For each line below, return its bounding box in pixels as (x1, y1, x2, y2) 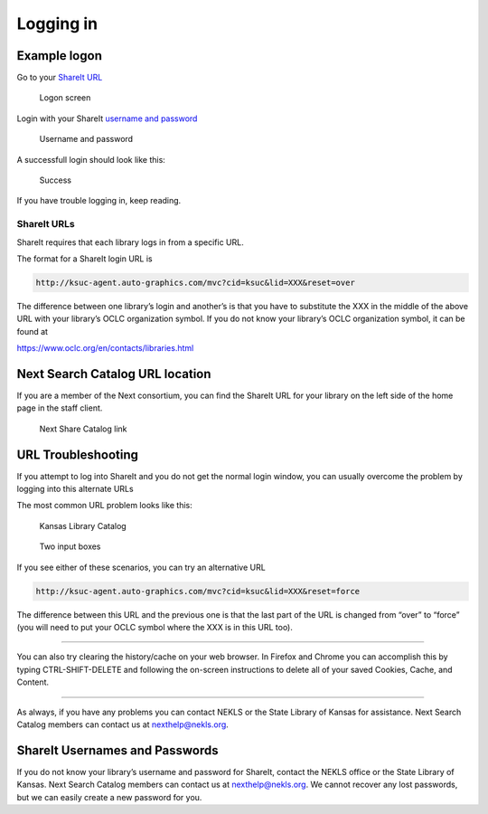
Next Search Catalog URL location (16, 366, 211, 382)
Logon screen (39, 92, 91, 103)
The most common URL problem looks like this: (16, 500, 193, 511)
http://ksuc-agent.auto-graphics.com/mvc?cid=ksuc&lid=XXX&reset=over (35, 277, 356, 288)
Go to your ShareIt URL (16, 72, 103, 83)
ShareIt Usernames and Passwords (16, 743, 219, 758)
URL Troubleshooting (16, 447, 139, 462)
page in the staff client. (16, 402, 103, 413)
